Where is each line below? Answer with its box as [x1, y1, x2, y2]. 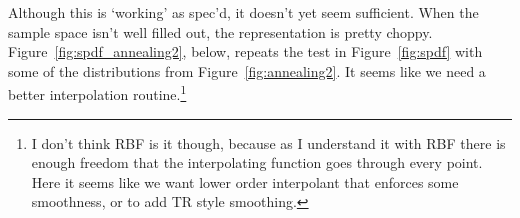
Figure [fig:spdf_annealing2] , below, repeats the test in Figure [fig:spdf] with [8, 41, 483, 62]
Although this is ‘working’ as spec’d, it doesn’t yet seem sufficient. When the [8, 2, 479, 22]
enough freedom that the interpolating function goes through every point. [31, 152, 483, 173]
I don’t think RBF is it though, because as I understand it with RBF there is [31, 132, 506, 153]
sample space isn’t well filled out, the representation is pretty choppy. [8, 21, 433, 42]
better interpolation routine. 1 [8, 81, 187, 105]
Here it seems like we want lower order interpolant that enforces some [31, 171, 459, 192]
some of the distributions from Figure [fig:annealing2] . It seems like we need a [8, 60, 486, 81]
